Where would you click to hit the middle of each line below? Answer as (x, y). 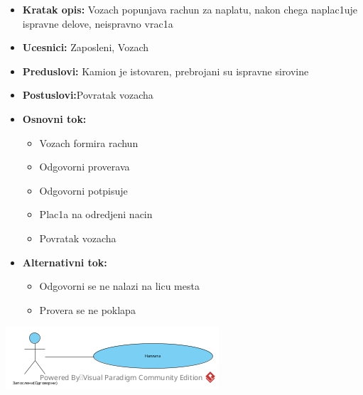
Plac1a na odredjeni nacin (96, 214)
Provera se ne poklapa (87, 309)
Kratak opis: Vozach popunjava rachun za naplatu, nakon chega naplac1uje (190, 9)
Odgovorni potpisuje (83, 190)
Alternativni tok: (65, 262)
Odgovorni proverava (85, 167)
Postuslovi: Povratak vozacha (88, 95)
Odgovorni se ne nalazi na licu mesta (119, 286)
